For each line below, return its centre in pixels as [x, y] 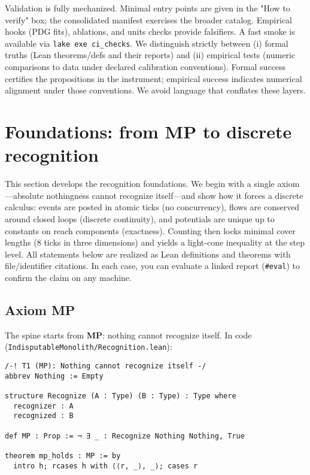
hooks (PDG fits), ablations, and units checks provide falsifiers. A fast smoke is [150, 31]
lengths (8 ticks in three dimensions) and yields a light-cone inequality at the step [155, 242]
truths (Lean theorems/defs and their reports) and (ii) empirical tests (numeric [150, 55]
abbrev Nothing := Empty [54, 376]
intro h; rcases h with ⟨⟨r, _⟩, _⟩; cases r [106, 466]
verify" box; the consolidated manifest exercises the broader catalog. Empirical [148, 19]
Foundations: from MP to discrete [148, 131]
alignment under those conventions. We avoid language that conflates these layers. [155, 90]
